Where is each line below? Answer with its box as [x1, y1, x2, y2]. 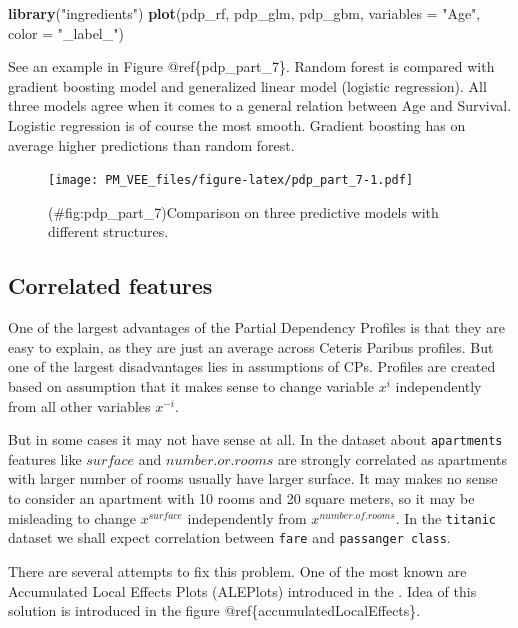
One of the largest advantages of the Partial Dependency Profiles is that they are [8, 317, 505, 338]
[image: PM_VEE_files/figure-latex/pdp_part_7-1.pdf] [48, 173, 414, 188]
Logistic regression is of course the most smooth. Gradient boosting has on [8, 114, 466, 135]
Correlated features [8, 270, 213, 301]
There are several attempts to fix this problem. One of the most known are [8, 560, 467, 581]
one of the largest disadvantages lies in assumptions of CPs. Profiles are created [8, 356, 496, 377]
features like [8, 448, 82, 469]
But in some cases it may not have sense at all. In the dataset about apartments [8, 429, 503, 450]
